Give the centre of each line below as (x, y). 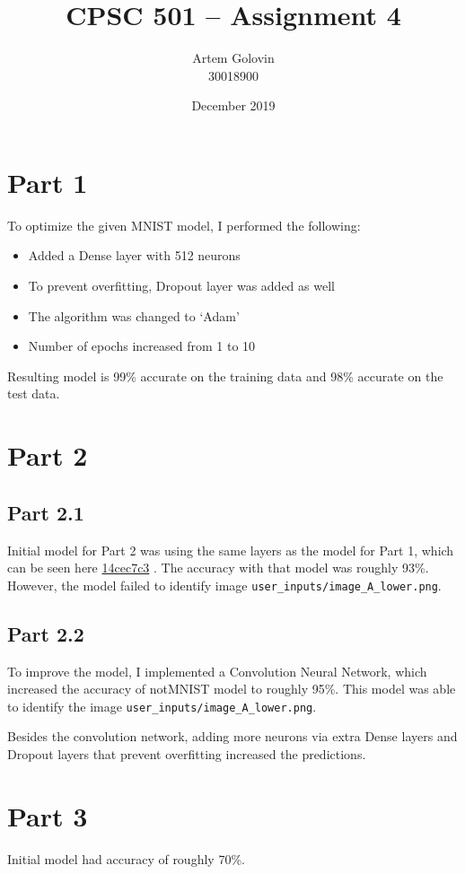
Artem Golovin (233, 58)
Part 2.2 (46, 633)
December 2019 (233, 105)
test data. (34, 393)
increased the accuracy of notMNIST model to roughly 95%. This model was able (232, 689)
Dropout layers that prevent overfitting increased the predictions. (187, 754)
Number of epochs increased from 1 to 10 (142, 346)
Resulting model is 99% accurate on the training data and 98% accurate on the (225, 376)
